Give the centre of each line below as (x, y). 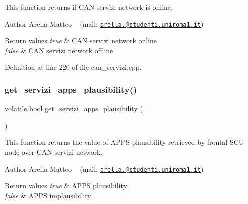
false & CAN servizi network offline (59, 50)
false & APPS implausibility (48, 195)
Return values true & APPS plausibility (66, 186)
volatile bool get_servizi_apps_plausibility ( (74, 108)
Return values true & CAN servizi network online (81, 40)
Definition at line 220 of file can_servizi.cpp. (73, 67)
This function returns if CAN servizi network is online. (89, 7)
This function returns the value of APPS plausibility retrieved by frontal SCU (125, 142)
